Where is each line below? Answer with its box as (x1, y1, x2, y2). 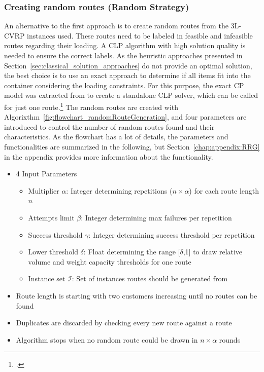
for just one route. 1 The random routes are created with (4, 100, 179, 112)
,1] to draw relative (183, 246, 243, 257)
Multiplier (28, 185, 59, 196)
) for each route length (189, 185, 259, 196)
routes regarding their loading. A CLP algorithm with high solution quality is (4, 40, 246, 51)
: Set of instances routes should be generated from (72, 273, 228, 284)
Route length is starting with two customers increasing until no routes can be (16, 290, 257, 301)
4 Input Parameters (16, 168, 77, 179)
